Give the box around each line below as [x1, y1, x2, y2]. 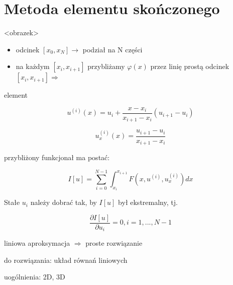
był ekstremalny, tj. [118, 197, 178, 207]
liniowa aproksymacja [4, 238, 70, 248]
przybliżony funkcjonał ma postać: [4, 152, 110, 163]
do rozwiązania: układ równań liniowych [4, 254, 128, 265]
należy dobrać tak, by [30, 197, 97, 207]
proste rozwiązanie [85, 238, 143, 248]
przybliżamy [87, 61, 125, 72]
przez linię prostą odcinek [150, 61, 229, 72]
